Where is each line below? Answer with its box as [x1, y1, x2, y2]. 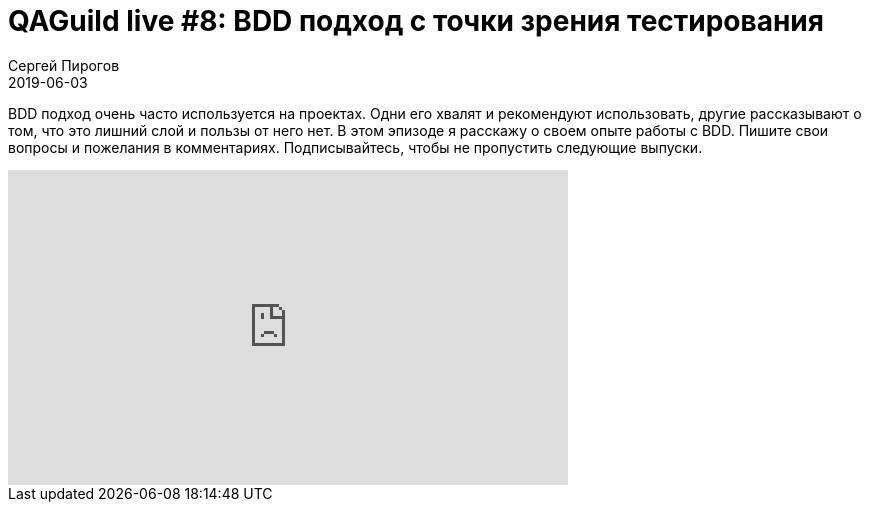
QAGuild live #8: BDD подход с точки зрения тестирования [8, 4, 824, 38]
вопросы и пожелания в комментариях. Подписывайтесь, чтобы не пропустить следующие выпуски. [8, 138, 703, 156]
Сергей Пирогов [8, 56, 120, 74]
